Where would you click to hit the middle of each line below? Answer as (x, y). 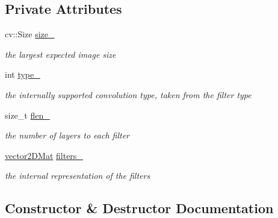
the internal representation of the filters (78, 176)
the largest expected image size (60, 54)
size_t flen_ (27, 115)
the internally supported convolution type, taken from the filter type (128, 94)
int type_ (23, 74)
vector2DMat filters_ (44, 155)
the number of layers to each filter (67, 135)
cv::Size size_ (30, 34)
